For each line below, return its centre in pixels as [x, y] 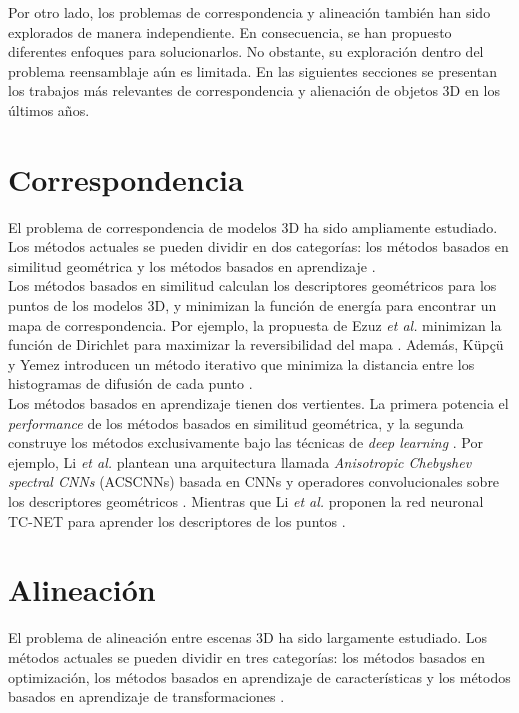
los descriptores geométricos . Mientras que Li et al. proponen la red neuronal [246, 501]
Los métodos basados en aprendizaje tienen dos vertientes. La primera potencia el [258, 403]
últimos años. [49, 109]
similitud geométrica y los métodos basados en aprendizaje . [192, 265]
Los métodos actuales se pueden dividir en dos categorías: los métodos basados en [258, 246]
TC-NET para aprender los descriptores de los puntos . [177, 520]
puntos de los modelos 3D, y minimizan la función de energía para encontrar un [252, 305]
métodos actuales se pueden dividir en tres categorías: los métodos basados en [247, 656]
